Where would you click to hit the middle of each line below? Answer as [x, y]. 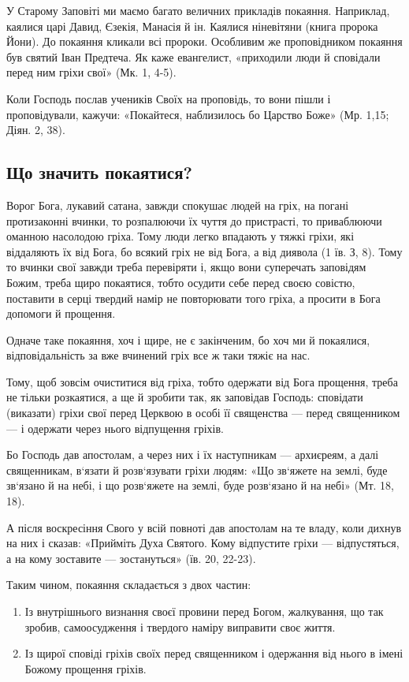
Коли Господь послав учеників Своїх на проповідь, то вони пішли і [169, 98]
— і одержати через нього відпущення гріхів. [115, 428]
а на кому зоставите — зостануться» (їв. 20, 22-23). [131, 558]
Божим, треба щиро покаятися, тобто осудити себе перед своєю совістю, [181, 282]
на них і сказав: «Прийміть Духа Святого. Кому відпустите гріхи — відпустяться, [203, 543]
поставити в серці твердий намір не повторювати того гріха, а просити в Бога [193, 298]
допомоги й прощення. [61, 313]
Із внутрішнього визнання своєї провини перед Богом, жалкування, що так [204, 611]
